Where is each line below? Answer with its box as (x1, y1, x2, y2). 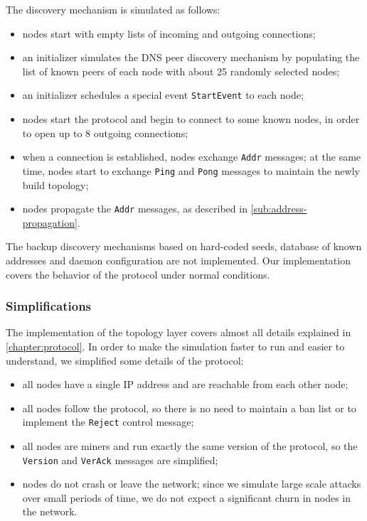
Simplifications (6, 297, 92, 315)
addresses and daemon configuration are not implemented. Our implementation (6, 252, 351, 267)
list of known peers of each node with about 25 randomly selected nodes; (22, 63, 340, 78)
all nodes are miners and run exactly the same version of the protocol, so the (22, 439, 358, 453)
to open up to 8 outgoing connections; (22, 125, 188, 140)
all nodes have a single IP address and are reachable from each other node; (22, 377, 349, 392)
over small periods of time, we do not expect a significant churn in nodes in (22, 490, 351, 505)
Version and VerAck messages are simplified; (22, 452, 218, 467)
